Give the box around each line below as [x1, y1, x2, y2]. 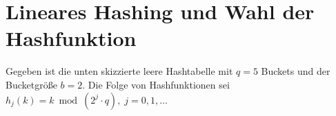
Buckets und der [261, 64, 330, 78]
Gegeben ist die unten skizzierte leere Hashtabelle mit [6, 64, 233, 78]
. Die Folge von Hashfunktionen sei [82, 77, 230, 91]
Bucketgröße [6, 77, 57, 91]
